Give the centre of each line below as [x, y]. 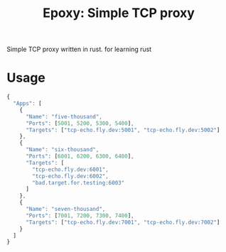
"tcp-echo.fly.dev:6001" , [71, 169]
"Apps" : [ [27, 104]
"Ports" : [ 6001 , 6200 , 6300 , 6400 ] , [80, 156]
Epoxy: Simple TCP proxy [119, 13]
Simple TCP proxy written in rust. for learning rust [79, 49]
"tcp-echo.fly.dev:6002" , [71, 176]
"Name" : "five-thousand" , [64, 116]
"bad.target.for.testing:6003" [79, 182]
